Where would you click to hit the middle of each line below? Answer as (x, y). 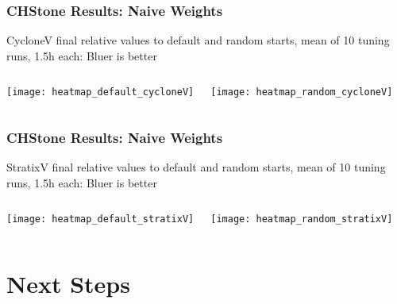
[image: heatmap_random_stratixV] (302, 219)
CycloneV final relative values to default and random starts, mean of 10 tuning (198, 40)
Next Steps (68, 284)
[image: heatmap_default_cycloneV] (100, 92)
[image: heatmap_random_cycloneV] (302, 92)
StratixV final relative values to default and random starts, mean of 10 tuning (196, 167)
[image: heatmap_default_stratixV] (100, 219)
